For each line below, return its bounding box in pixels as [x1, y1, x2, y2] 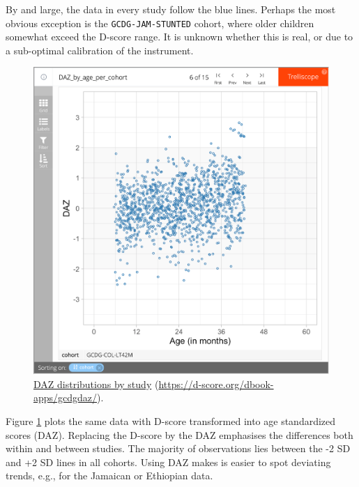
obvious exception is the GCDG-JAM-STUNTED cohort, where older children [6, 15, 314, 30]
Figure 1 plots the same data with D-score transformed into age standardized [6, 414, 336, 428]
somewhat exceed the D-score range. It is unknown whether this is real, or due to [6, 29, 353, 44]
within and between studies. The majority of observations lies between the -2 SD [6, 441, 351, 456]
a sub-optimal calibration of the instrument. [6, 42, 194, 57]
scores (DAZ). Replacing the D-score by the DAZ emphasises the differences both [6, 427, 353, 442]
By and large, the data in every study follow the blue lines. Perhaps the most [6, 2, 336, 16]
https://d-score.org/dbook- [158, 376, 274, 391]
